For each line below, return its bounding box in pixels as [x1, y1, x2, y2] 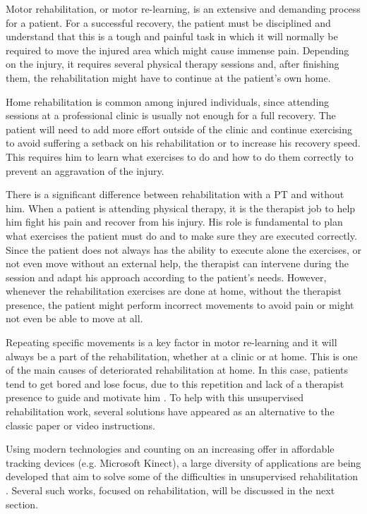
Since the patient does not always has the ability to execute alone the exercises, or [6, 242, 362, 257]
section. [6, 496, 38, 511]
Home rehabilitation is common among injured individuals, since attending [6, 94, 330, 109]
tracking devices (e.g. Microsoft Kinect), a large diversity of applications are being [6, 455, 361, 470]
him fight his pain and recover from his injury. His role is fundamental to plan [6, 214, 343, 229]
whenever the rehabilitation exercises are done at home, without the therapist [6, 283, 342, 298]
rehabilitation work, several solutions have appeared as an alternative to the [6, 404, 335, 419]
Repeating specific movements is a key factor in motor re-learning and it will [6, 335, 337, 350]
